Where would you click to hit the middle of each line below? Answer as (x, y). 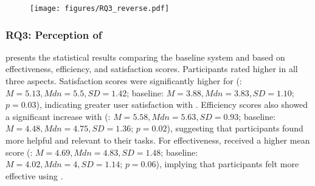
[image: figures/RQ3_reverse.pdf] (100, 8)
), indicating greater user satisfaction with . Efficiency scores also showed (172, 105)
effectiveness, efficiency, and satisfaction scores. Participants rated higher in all (152, 69)
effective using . (34, 175)
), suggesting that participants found (235, 128)
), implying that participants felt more (227, 164)
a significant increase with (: (58, 116)
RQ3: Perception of (54, 34)
